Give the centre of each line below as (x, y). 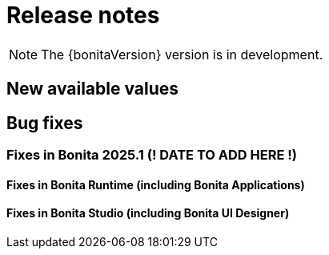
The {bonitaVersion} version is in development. (182, 54)
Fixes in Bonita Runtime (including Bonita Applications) (156, 184)
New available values (93, 89)
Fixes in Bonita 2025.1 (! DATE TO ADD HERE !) (152, 155)
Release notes (83, 15)
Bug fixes (45, 123)
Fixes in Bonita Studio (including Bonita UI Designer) (148, 213)
